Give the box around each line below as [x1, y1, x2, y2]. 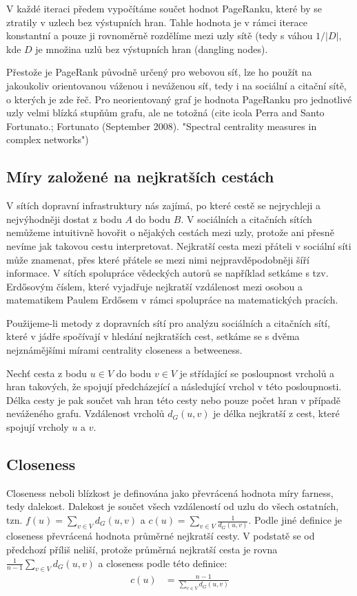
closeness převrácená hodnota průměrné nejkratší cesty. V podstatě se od [6, 529, 315, 543]
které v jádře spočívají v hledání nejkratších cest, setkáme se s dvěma [6, 329, 300, 343]
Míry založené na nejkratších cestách [6, 166, 274, 187]
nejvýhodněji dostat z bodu [6, 211, 122, 226]
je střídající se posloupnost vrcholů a [179, 365, 335, 380]
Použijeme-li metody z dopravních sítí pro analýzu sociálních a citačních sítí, [6, 315, 330, 330]
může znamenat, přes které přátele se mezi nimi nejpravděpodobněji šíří [6, 252, 309, 266]
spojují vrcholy [6, 420, 69, 434]
